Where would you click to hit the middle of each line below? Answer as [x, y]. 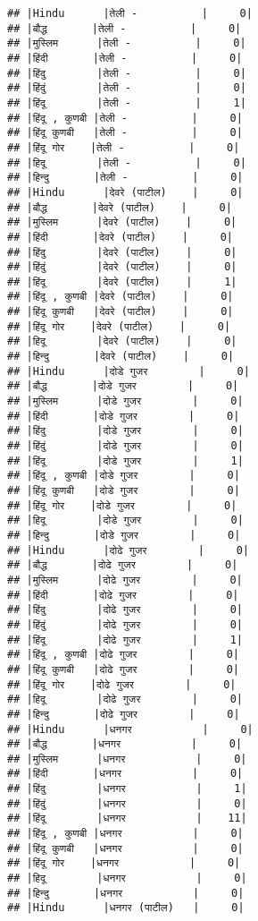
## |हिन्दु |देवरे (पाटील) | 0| [121, 357]
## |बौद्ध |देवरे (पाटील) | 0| [120, 207]
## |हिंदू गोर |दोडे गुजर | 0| [122, 505]
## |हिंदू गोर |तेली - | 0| [124, 147]
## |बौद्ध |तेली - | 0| [125, 28]
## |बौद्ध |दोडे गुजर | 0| [123, 386]
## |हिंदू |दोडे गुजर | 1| [125, 460]
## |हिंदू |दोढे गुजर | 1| [125, 640]
